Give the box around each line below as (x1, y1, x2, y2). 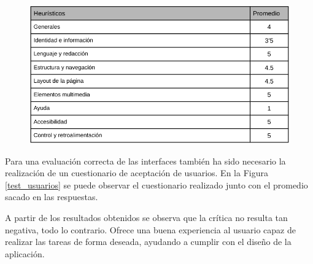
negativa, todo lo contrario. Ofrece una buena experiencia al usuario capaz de (5, 223, 296, 236)
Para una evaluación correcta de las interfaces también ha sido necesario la (5, 154, 286, 167)
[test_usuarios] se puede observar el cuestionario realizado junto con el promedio (5, 178, 308, 191)
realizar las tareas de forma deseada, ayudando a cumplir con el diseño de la (5, 235, 292, 248)
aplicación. (5, 247, 45, 260)
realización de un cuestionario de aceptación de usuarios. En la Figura (5, 166, 268, 179)
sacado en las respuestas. (5, 190, 98, 203)
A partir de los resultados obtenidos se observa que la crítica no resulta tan (5, 211, 288, 223)
